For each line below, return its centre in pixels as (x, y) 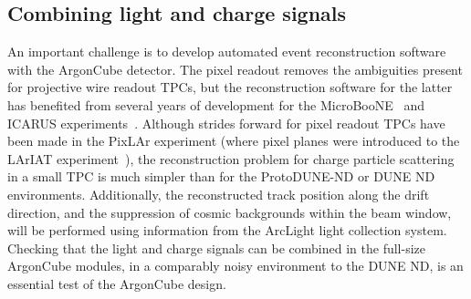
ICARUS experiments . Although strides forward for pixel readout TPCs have (226, 123)
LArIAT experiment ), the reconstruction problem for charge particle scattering (231, 158)
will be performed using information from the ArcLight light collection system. (227, 230)
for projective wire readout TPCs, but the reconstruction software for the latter (230, 87)
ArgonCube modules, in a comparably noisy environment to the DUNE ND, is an (235, 266)
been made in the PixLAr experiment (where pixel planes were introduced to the (234, 141)
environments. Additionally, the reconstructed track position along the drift (219, 194)
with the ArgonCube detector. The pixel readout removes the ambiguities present (235, 69)
